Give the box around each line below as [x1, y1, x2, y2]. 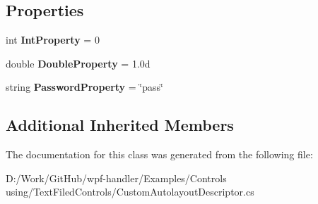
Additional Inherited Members [6, 114, 234, 136]
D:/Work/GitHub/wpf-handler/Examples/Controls [6, 170, 227, 185]
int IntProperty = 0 [6, 32, 100, 47]
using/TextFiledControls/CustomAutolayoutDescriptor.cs [6, 184, 254, 199]
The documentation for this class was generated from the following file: [6, 147, 313, 162]
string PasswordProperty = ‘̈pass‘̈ [6, 79, 163, 94]
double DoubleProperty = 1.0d [6, 56, 151, 70]
